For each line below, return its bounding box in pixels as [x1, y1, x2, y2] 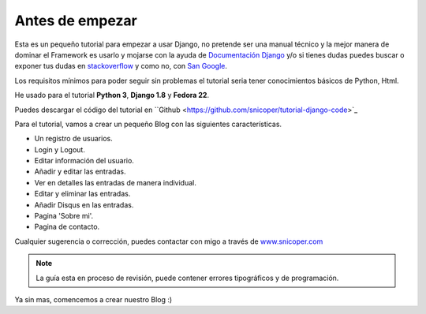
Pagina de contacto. [34, 222, 100, 232]
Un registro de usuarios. [34, 134, 114, 144]
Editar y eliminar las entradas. [34, 189, 131, 199]
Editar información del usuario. [34, 156, 134, 166]
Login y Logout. [34, 144, 86, 154]
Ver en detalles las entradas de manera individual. [34, 178, 197, 187]
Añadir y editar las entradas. [34, 166, 126, 177]
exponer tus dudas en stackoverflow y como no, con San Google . [14, 62, 228, 71]
